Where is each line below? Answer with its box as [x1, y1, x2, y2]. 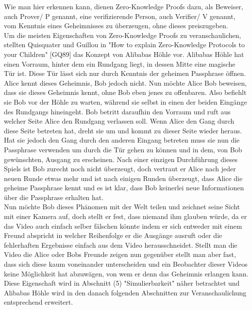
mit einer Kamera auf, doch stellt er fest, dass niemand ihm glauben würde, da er [4, 211, 247, 221]
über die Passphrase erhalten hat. [4, 192, 104, 202]
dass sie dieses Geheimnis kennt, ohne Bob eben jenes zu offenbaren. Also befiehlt [4, 87, 247, 97]
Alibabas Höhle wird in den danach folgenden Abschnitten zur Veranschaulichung [4, 287, 247, 297]
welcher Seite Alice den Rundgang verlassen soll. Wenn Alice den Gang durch [4, 116, 235, 126]
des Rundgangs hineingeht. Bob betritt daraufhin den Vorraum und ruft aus [4, 106, 231, 116]
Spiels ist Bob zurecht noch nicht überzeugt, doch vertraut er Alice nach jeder [4, 164, 236, 174]
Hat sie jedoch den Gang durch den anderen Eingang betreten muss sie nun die [4, 135, 240, 145]
